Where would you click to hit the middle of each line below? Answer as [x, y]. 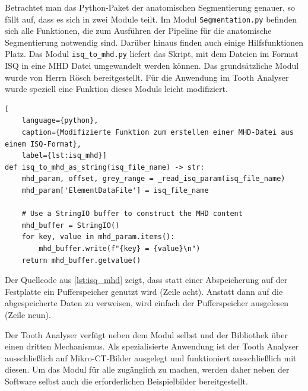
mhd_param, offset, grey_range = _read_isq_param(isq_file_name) [153, 179]
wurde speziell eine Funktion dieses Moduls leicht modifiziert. [116, 89]
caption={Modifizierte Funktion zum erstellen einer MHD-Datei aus [158, 133]
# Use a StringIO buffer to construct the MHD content [132, 214]
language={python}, [60, 121]
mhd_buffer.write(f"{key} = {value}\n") [120, 249]
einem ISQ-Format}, [43, 144]
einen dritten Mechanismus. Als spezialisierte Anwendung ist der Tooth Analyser [152, 346]
